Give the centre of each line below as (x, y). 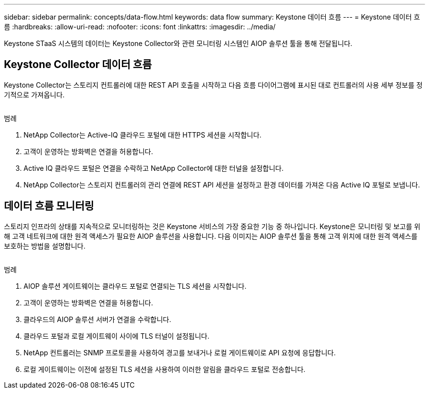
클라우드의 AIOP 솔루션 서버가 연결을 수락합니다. (97, 319)
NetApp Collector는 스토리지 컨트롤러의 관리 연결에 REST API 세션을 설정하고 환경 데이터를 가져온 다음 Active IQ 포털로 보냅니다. (222, 185)
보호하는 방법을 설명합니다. (45, 246)
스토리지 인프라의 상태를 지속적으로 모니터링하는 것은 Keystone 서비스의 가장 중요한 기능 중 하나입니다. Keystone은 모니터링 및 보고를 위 (212, 226)
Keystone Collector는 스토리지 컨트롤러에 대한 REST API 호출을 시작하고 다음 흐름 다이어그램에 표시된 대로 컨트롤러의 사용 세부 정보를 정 (213, 85)
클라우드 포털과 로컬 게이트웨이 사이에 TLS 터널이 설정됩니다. (117, 336)
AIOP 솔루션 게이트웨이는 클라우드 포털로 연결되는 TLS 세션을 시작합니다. (135, 286)
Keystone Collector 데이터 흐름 (78, 65)
